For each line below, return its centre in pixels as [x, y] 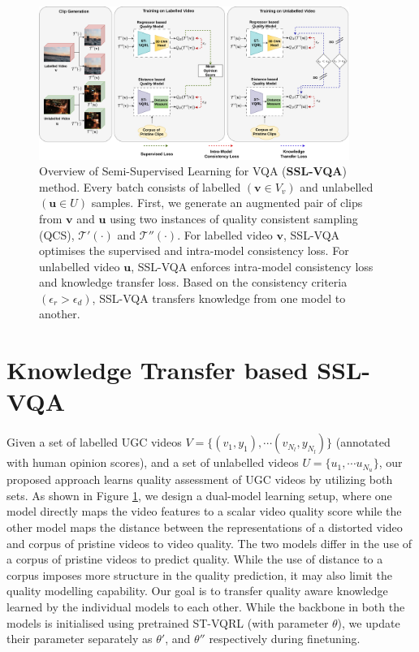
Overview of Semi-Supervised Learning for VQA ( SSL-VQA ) [193, 171]
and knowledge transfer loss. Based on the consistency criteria [193, 282]
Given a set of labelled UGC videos [94, 442]
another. [60, 314]
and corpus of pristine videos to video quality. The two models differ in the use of [209, 543]
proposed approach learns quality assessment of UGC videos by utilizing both [200, 479]
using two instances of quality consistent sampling [234, 218]
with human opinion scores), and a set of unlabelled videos [153, 462]
